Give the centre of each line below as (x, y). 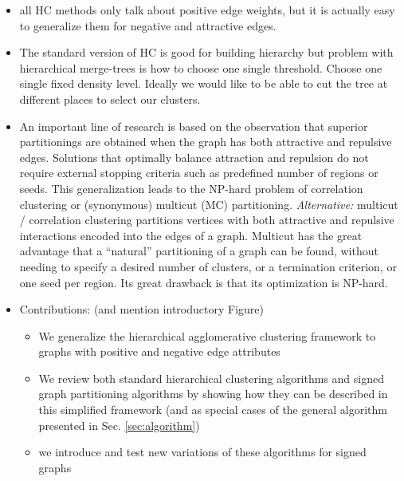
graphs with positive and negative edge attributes (159, 351)
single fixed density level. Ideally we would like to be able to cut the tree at (204, 83)
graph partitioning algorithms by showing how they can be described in (213, 394)
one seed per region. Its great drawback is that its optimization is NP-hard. (204, 282)
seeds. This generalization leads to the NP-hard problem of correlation (191, 188)
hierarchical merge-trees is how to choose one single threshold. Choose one (201, 67)
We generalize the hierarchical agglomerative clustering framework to (207, 335)
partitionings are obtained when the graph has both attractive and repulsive (206, 142)
